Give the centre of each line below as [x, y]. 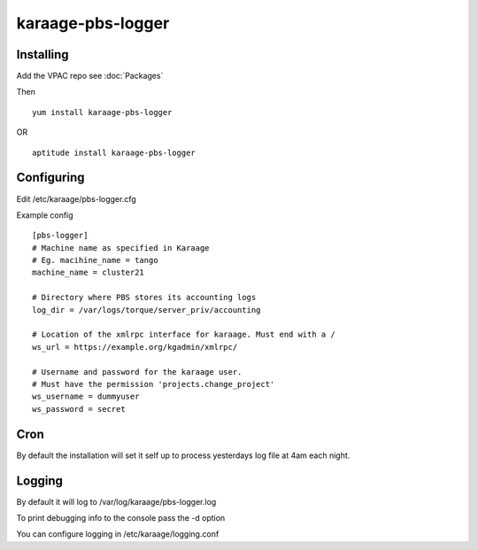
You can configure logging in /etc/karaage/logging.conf [118, 534]
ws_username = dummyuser [86, 397]
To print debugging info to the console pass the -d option [121, 517]
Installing [43, 54]
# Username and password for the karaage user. [137, 372]
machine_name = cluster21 [89, 273]
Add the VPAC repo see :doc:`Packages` [90, 76]
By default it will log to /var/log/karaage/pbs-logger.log [116, 501]
